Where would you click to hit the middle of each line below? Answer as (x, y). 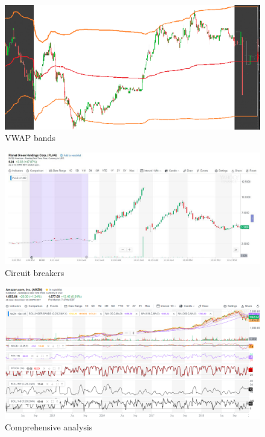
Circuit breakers (35, 272)
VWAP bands (30, 138)
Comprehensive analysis (49, 427)
